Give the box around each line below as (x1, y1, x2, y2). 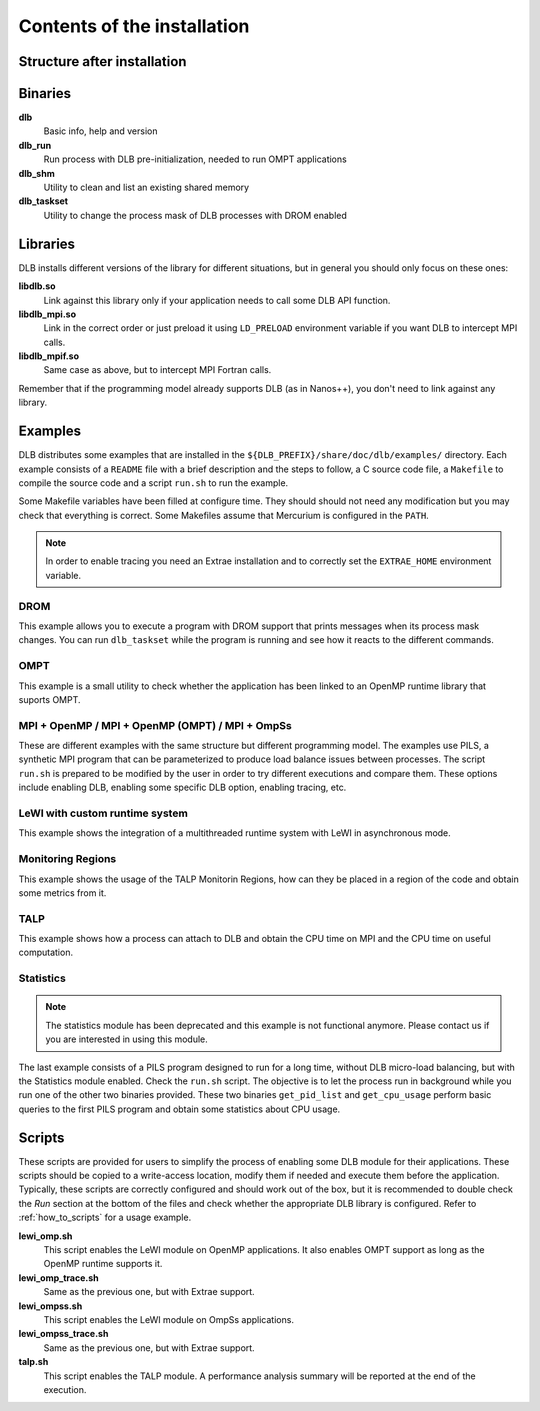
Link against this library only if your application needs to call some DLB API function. (43, 294, 391, 306)
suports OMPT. (18, 693, 81, 705)
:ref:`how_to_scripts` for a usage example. (18, 1211, 192, 1224)
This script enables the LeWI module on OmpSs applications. (43, 1313, 295, 1325)
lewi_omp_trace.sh (18, 1271, 99, 1284)
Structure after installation (18, 53, 187, 70)
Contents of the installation (18, 15, 250, 37)
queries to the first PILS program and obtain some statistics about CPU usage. (18, 1103, 341, 1115)
